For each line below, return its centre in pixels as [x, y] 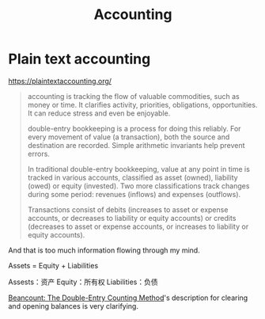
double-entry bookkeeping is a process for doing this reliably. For [134, 128]
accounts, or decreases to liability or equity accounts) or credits [132, 218]
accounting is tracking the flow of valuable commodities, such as [133, 96]
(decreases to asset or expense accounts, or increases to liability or [138, 226]
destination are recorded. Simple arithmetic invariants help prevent [136, 145]
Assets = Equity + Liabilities [53, 265]
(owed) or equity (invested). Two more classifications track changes [138, 186]
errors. [38, 154]
